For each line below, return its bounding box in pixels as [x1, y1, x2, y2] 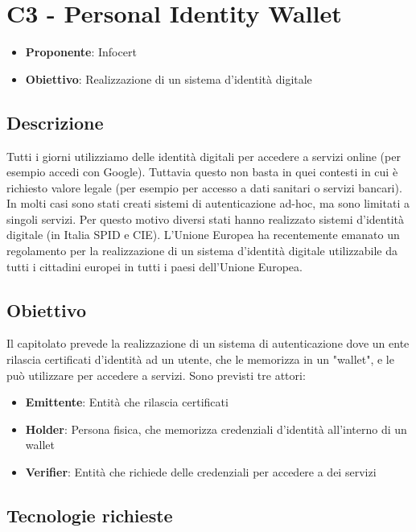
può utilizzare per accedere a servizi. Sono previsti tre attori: [6, 366, 306, 383]
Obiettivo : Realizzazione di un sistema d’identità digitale [25, 70, 312, 87]
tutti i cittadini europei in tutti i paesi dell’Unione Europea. [6, 258, 303, 274]
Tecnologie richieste [6, 503, 173, 528]
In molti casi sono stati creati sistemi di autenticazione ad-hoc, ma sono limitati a [6, 195, 410, 212]
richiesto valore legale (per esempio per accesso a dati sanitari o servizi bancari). [6, 179, 402, 196]
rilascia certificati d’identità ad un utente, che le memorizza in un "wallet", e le [6, 351, 394, 368]
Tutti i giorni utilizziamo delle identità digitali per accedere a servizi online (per [6, 147, 401, 164]
